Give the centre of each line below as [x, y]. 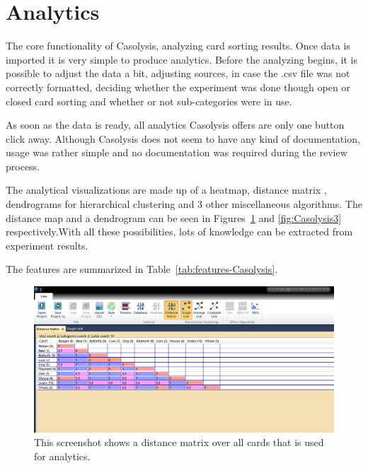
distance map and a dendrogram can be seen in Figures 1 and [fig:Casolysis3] [174, 217]
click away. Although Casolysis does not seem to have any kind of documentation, [183, 138]
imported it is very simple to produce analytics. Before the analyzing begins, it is [182, 59]
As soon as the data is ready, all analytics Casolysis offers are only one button [175, 125]
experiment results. [47, 245]
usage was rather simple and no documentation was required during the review [177, 152]
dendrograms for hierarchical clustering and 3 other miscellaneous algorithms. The [184, 204]
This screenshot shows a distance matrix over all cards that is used [179, 442]
